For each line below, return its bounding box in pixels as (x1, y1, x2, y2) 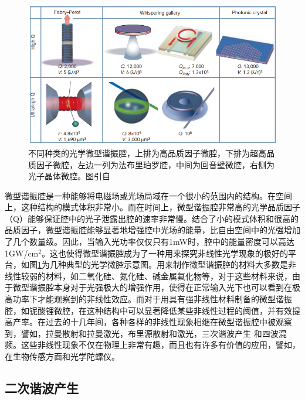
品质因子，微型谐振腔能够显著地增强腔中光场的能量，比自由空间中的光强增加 (5, 224, 300, 236)
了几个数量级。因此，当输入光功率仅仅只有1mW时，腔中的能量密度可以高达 (5, 235, 294, 248)
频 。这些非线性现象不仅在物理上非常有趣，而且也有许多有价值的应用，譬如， (5, 339, 300, 351)
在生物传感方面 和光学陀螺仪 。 (5, 350, 120, 363)
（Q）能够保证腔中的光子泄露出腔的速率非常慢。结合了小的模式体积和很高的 (5, 212, 299, 224)
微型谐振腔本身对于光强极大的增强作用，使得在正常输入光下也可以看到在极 (12, 281, 300, 293)
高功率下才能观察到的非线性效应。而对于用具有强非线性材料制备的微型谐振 (5, 293, 292, 305)
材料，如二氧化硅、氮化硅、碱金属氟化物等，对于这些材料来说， (45, 269, 292, 282)
